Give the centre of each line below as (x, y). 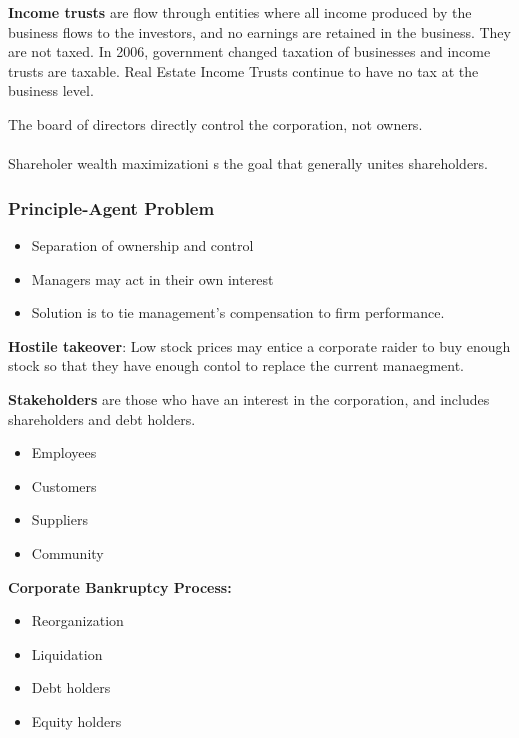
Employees (64, 452)
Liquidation (67, 653)
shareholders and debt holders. (102, 418)
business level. (51, 90)
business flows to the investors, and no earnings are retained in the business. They (259, 31)
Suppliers (59, 519)
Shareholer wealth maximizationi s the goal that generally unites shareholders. (248, 163)
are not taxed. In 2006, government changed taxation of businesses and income (249, 51)
